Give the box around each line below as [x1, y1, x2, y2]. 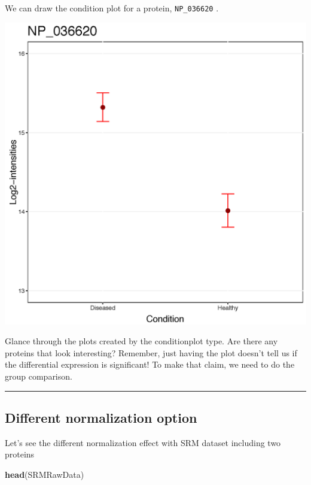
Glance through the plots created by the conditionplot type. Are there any [5, 335, 278, 347]
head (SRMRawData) [5, 468, 84, 481]
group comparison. [5, 370, 72, 383]
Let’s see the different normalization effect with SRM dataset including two [5, 436, 281, 448]
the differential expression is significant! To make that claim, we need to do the [5, 358, 295, 371]
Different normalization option [5, 408, 197, 427]
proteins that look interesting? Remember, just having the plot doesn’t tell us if [5, 346, 297, 359]
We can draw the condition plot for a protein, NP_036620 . [5, 2, 219, 14]
